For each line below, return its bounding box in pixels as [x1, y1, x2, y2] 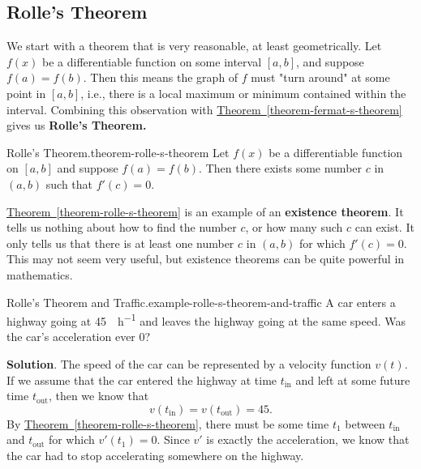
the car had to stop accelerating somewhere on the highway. [6, 446, 304, 463]
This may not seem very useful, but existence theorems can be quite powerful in [6, 250, 405, 267]
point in [6, 84, 46, 101]
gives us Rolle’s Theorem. [6, 117, 147, 134]
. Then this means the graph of [83, 69, 238, 86]
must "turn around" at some [251, 69, 390, 86]
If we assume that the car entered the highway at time [6, 371, 277, 388]
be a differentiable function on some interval [42, 53, 262, 70]
